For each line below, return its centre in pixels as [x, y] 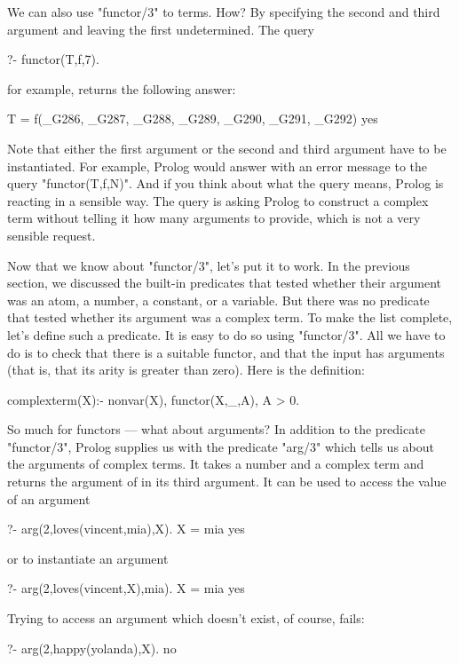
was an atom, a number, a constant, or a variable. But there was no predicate [218, 300]
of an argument [49, 498]
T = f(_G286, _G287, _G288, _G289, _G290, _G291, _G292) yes [193, 119]
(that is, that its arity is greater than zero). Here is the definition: [186, 370]
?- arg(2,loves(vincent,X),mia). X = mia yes [126, 588]
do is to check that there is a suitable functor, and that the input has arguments [226, 352]
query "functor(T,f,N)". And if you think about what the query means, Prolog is [226, 183]
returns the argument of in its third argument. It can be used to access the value [227, 482]
